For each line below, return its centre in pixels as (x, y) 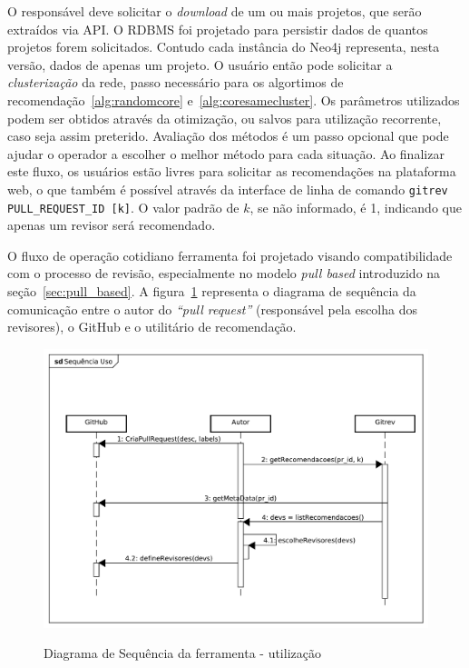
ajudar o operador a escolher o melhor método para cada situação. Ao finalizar (226, 153)
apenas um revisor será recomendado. (112, 225)
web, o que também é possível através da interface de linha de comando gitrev (228, 189)
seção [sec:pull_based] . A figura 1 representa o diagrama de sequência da (212, 291)
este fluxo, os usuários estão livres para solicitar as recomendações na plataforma (232, 171)
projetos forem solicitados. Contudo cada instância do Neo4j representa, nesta (224, 47)
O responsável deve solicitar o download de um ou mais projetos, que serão (215, 11)
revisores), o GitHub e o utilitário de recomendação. (152, 327)
